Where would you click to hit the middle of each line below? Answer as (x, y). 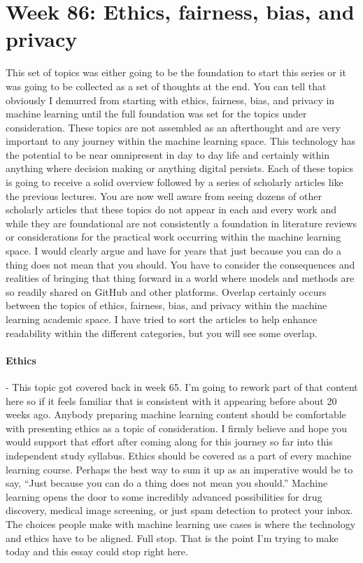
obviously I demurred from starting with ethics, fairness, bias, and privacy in (170, 100)
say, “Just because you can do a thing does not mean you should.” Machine (167, 483)
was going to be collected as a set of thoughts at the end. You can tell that (166, 86)
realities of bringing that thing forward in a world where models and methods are (180, 278)
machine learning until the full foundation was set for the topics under (156, 114)
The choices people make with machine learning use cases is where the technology (181, 523)
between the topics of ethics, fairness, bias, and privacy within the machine (166, 305)
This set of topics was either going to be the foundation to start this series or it (176, 72)
